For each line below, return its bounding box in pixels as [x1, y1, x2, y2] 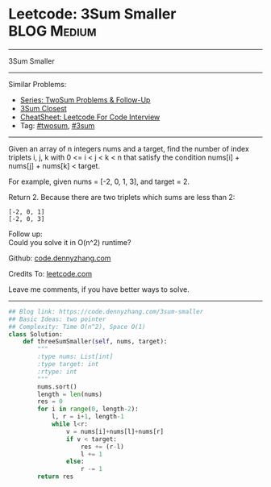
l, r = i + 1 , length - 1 [51, 413, 125, 421]
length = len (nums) [37, 390, 103, 398]
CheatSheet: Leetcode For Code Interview [19, 112, 161, 122]
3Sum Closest [19, 103, 67, 113]
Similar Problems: [8, 79, 67, 89]
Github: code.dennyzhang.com [8, 253, 111, 263]
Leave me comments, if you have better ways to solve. [8, 284, 190, 294]
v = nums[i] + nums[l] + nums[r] [65, 427, 164, 435]
